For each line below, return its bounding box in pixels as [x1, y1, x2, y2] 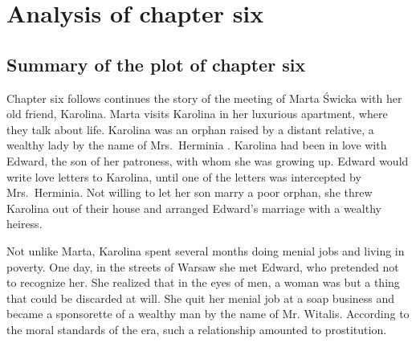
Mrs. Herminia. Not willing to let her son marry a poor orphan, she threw [6, 184, 373, 201]
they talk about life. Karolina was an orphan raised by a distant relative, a [6, 120, 374, 137]
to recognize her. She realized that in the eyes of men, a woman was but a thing [6, 274, 400, 291]
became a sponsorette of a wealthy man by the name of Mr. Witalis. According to [6, 305, 410, 322]
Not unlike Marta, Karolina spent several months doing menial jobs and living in [6, 242, 405, 259]
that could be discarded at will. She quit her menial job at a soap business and [6, 289, 395, 306]
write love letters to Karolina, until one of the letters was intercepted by [6, 168, 361, 185]
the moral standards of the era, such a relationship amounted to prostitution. [6, 321, 387, 337]
